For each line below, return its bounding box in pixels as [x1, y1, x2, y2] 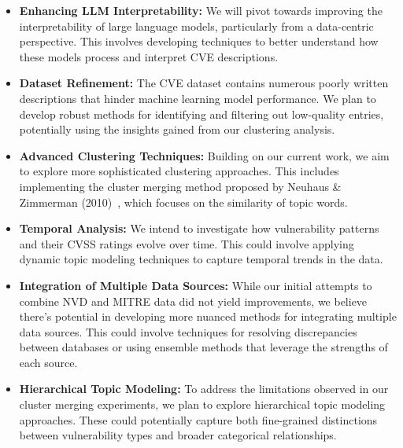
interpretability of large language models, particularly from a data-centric [19, 17, 374, 34]
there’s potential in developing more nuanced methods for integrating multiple [19, 308, 397, 325]
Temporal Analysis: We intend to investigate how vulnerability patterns [19, 220, 379, 237]
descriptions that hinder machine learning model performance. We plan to [19, 90, 376, 106]
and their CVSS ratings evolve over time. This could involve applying [19, 235, 354, 252]
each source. [19, 354, 78, 370]
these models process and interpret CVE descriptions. [19, 48, 279, 64]
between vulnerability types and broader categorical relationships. [19, 427, 337, 443]
